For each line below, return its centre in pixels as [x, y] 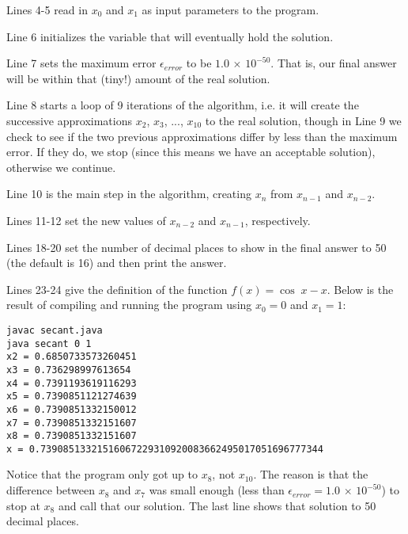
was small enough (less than [217, 490]
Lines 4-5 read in [47, 10]
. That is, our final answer [334, 63]
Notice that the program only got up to [102, 474]
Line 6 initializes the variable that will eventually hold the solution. [170, 36]
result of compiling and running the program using [129, 305]
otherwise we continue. [61, 167]
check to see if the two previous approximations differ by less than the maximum [202, 136]
